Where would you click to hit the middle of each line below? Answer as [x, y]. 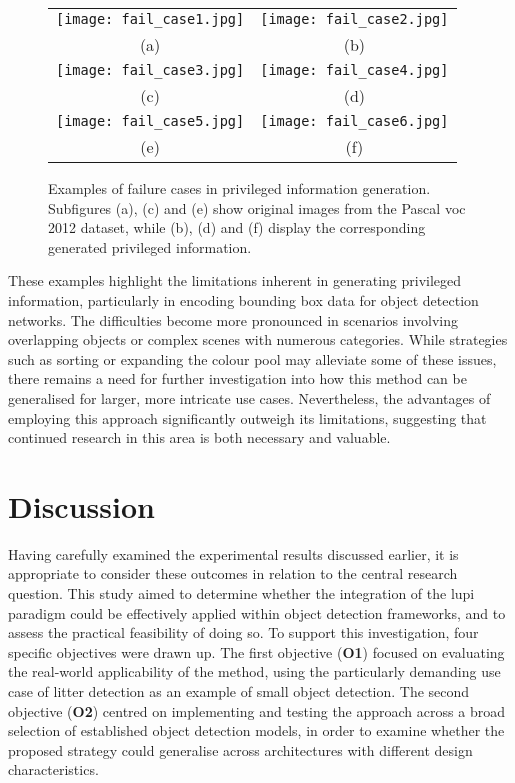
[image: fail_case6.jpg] [354, 121]
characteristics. [53, 769]
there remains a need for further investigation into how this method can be [237, 378]
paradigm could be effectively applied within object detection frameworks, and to [257, 612]
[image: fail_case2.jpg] [354, 19]
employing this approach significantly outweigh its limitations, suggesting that [247, 417]
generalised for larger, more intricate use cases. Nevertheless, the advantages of [249, 397]
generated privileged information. [150, 246]
